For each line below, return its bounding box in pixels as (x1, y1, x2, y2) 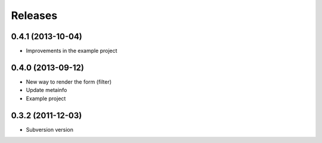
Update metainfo (26, 87, 67, 94)
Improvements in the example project (26, 47, 117, 55)
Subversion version (26, 126, 74, 133)
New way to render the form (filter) (26, 78, 112, 85)
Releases (11, 9, 58, 22)
